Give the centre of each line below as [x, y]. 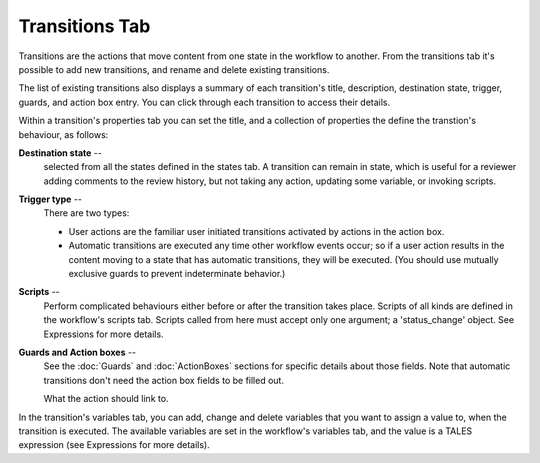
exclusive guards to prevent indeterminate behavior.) [177, 274]
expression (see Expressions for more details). [114, 445]
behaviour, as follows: [63, 134]
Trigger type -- [50, 199]
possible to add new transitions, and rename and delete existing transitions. [174, 69]
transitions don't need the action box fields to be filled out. [164, 380]
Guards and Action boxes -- [77, 352]
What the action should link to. [106, 399]
